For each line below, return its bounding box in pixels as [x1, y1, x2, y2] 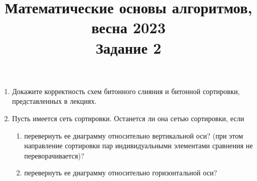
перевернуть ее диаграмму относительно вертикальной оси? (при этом [24, 130, 243, 141]
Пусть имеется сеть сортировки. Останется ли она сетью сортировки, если [12, 112, 244, 123]
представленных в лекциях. [12, 96, 97, 106]
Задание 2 [95, 37, 162, 58]
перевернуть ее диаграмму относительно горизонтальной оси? [24, 167, 217, 178]
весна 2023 [91, 17, 166, 38]
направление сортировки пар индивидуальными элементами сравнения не [24, 140, 253, 151]
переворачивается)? [24, 150, 85, 161]
